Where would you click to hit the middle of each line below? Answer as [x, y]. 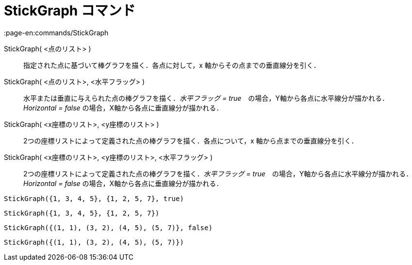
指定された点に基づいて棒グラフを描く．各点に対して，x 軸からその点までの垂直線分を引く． [172, 65]
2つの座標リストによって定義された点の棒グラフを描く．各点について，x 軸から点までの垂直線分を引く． [191, 140]
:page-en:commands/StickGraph [56, 32]
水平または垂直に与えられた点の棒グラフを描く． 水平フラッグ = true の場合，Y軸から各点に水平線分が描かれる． [206, 98]
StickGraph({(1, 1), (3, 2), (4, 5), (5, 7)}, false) [108, 227]
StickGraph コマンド [70, 11]
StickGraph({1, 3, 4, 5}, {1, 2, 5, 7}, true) [94, 198]
